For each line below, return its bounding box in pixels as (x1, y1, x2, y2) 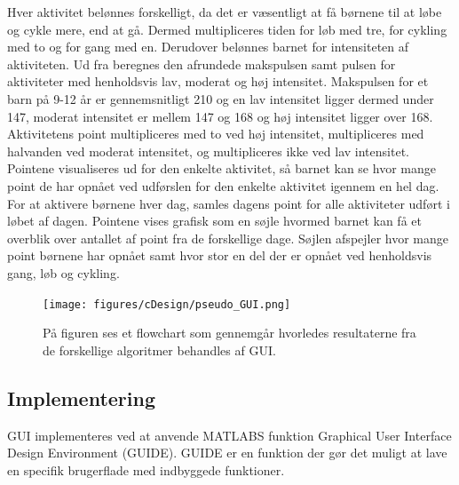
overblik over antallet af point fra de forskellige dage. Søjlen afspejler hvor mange (7, 228, 449, 247)
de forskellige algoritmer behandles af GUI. (43, 340, 276, 359)
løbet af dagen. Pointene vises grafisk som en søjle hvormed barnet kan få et (7, 211, 422, 230)
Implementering (7, 384, 155, 411)
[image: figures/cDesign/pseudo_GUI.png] (43, 298, 291, 311)
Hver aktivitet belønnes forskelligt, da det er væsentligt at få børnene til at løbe (7, 3, 442, 20)
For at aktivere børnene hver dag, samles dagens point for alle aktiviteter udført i (7, 194, 450, 212)
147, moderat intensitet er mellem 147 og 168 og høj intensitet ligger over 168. (7, 107, 433, 125)
